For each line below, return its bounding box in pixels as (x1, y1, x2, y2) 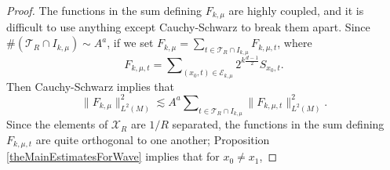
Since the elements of (6, 116, 108, 132)
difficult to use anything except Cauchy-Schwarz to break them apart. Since (6, 19, 370, 35)
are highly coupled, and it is (228, 2, 364, 18)
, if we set (107, 34, 154, 51)
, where (277, 34, 312, 51)
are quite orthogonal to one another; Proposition (35, 131, 270, 147)
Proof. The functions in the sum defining (6, 2, 202, 18)
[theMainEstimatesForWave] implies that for (6, 148, 220, 165)
